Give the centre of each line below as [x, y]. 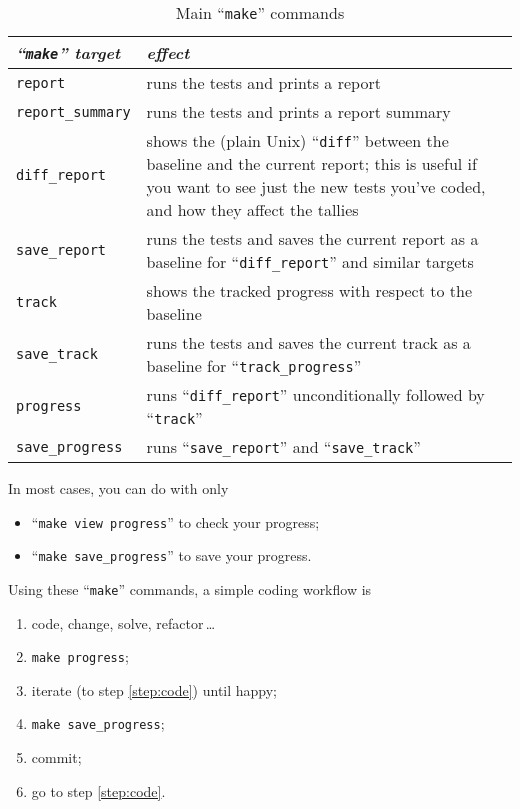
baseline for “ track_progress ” [254, 365]
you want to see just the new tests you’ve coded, [316, 186]
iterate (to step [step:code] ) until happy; [154, 689]
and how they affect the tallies [252, 209]
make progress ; [80, 656]
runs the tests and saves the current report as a [312, 238]
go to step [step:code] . [98, 790]
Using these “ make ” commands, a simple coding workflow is [190, 588]
